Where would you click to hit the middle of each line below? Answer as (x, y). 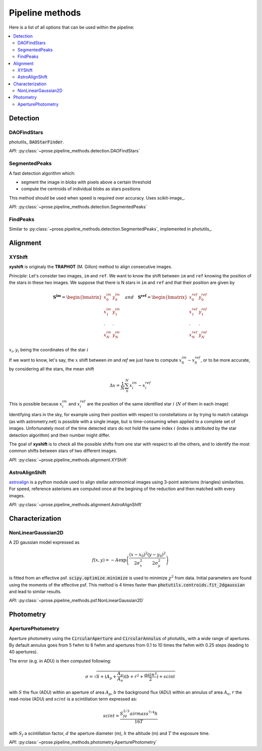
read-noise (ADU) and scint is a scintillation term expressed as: (73, 699)
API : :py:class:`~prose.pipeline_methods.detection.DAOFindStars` (74, 151)
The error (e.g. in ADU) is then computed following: (60, 661)
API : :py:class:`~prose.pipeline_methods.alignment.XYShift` (68, 459)
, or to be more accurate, (225, 360)
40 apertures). (24, 652)
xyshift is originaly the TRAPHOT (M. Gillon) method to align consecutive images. (90, 267)
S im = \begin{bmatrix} (77, 297)
